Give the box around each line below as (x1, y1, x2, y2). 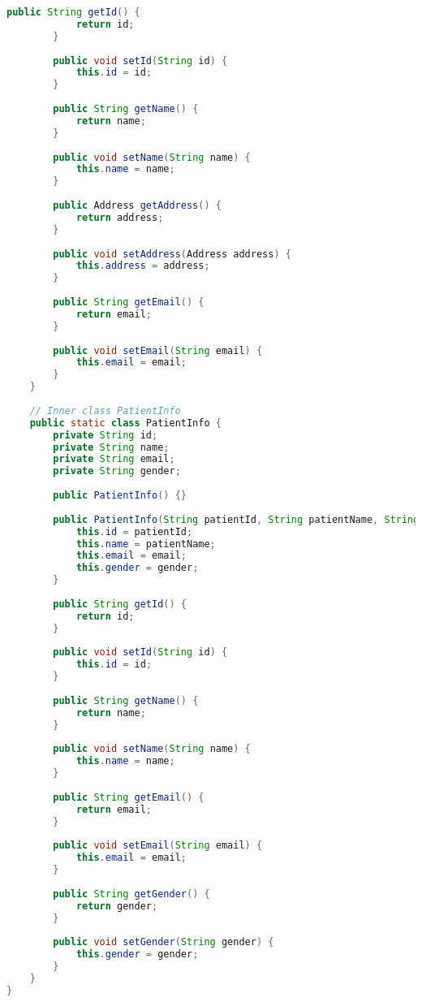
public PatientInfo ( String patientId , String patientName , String (53, 513, 420, 525)
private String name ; (53, 441, 170, 453)
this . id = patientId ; (75, 525, 193, 538)
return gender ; (75, 900, 158, 912)
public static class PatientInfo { (29, 417, 222, 429)
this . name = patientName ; (75, 538, 216, 550)
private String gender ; (53, 465, 181, 477)
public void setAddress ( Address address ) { (53, 248, 291, 260)
